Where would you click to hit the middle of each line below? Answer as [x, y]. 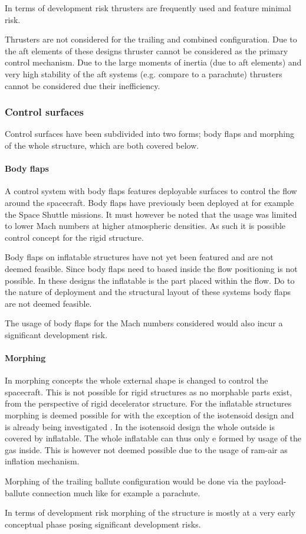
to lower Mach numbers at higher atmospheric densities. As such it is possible [145, 226]
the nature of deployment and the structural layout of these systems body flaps [148, 292]
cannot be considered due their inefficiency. [83, 85]
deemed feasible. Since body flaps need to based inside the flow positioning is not [151, 268]
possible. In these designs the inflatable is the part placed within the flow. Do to [150, 280]
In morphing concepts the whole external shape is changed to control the [136, 380]
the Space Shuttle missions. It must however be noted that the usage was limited [151, 214]
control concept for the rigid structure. [74, 237]
